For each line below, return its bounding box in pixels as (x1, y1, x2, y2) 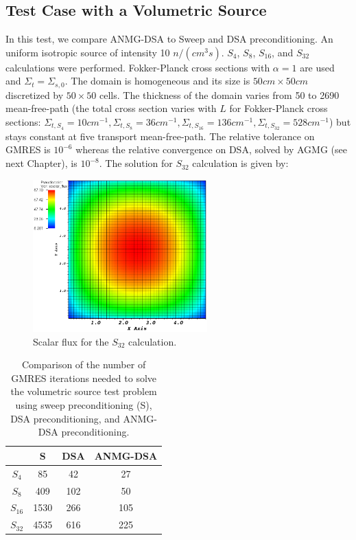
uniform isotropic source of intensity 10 (5, 45, 170, 59)
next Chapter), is (5, 156, 78, 170)
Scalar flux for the (33, 334, 109, 348)
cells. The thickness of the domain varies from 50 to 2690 (99, 87, 340, 102)
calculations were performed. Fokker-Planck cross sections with (5, 60, 270, 74)
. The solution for (99, 156, 173, 170)
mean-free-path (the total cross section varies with (5, 101, 217, 115)
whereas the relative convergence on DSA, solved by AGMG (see (75, 142, 347, 157)
